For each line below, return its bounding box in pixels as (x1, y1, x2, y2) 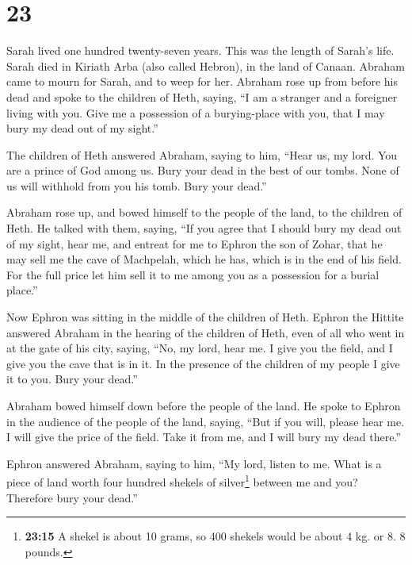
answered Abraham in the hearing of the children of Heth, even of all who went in (6, 324, 405, 340)
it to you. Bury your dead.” (6, 371, 138, 387)
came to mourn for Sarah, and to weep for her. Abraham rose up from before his (6, 73, 399, 90)
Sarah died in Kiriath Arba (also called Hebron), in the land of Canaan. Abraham (6, 57, 405, 74)
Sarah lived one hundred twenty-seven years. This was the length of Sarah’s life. (6, 42, 395, 59)
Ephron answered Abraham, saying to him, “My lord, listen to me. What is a (6, 455, 382, 471)
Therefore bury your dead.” (6, 489, 138, 505)
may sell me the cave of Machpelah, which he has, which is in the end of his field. (6, 251, 402, 267)
